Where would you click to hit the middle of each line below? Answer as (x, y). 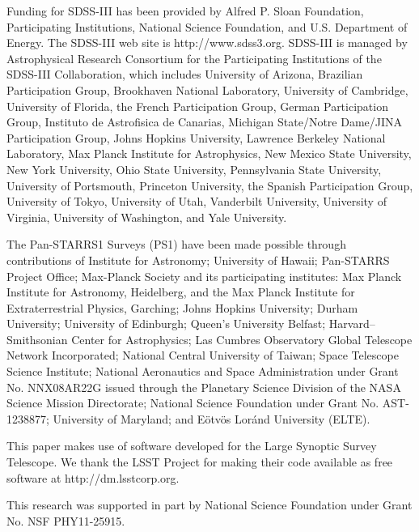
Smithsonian (37, 339)
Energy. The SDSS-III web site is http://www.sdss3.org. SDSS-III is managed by (207, 43)
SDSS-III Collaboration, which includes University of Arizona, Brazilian (185, 74)
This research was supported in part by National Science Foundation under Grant (209, 505)
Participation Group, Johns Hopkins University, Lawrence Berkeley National (196, 137)
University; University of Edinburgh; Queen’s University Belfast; (166, 323)
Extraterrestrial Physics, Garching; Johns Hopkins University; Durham (182, 307)
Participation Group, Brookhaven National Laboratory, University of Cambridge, (207, 89)
